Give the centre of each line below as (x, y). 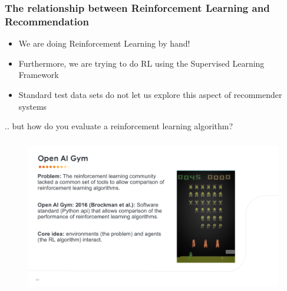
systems (33, 106)
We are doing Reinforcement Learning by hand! (104, 43)
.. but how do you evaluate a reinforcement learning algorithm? (119, 126)
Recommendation (47, 21)
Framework (39, 75)
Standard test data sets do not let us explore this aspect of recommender (150, 94)
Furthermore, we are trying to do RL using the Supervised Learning (141, 63)
